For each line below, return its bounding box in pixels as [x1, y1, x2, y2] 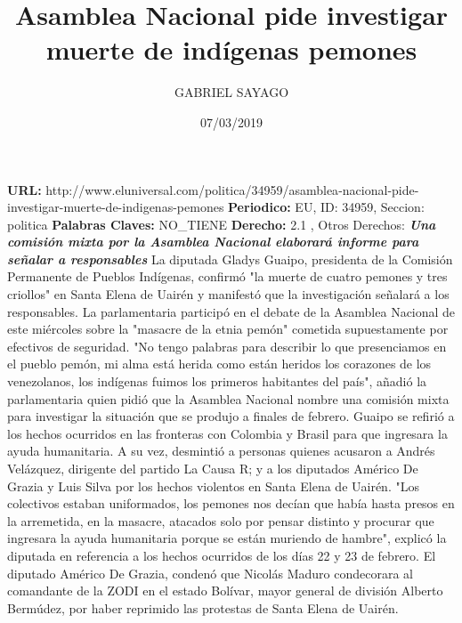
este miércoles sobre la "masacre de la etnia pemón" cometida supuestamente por [7, 320, 449, 338]
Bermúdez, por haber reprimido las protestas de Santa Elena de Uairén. [7, 598, 399, 617]
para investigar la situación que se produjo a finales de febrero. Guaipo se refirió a [7, 407, 455, 425]
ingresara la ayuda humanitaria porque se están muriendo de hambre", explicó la [7, 529, 447, 547]
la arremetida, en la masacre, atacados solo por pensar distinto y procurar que [7, 511, 434, 530]
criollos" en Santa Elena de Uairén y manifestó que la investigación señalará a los [7, 285, 450, 303]
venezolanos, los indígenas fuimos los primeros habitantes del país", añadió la [7, 372, 427, 391]
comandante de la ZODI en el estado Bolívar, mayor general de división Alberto [7, 581, 443, 600]
